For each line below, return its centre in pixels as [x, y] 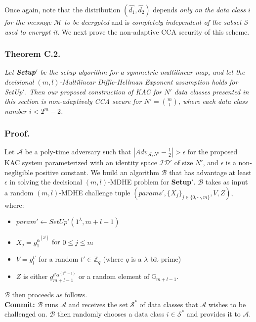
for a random [59, 259]
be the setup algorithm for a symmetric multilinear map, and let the [143, 72]
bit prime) [166, 259]
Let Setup [20, 72]
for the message [28, 22]
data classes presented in [212, 91]
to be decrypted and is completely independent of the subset [153, 22]
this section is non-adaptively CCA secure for [73, 101]
